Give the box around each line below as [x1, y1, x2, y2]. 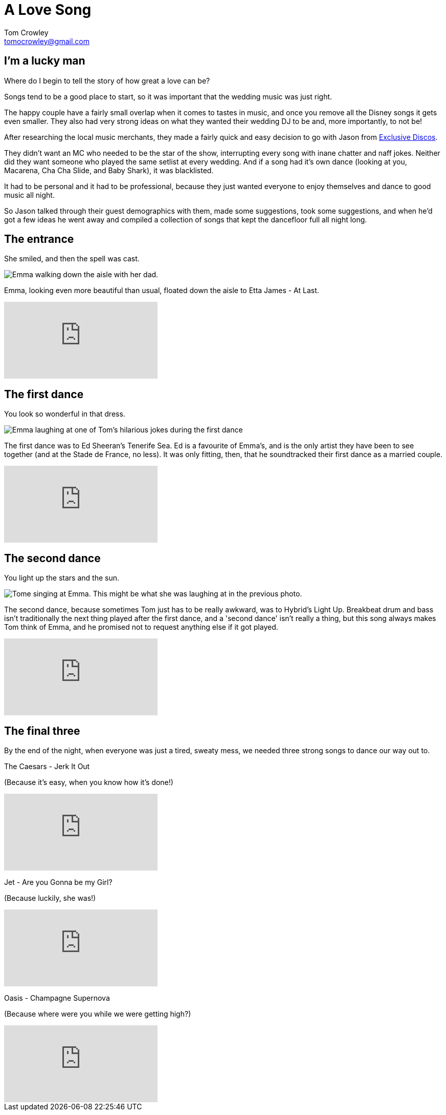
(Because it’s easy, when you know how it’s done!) [4, 777, 173, 787]
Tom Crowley [4, 28, 49, 37]
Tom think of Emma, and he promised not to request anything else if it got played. [4, 623, 278, 632]
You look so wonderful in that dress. [4, 409, 125, 419]
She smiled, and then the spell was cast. [4, 254, 140, 263]
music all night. [4, 190, 55, 199]
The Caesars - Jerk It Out [4, 761, 90, 771]
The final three [4, 724, 80, 737]
